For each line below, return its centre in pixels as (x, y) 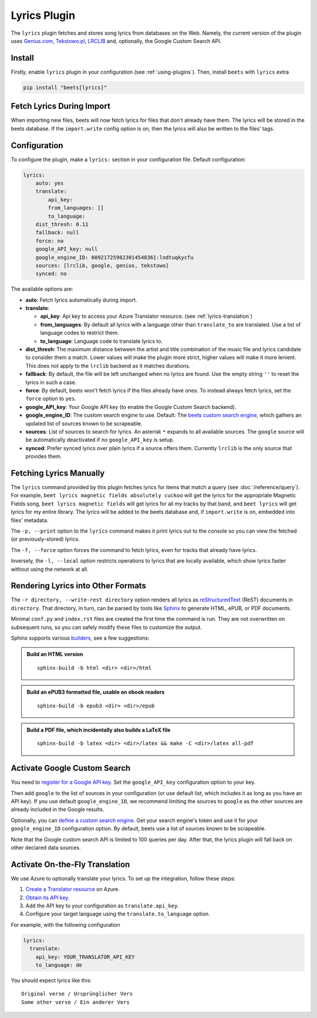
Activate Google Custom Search (71, 768)
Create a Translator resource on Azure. (73, 889)
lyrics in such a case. (51, 382)
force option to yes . (51, 399)
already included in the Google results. (58, 810)
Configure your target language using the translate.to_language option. (118, 914)
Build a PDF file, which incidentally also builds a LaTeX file (99, 730)
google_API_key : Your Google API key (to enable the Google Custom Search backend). (131, 407)
